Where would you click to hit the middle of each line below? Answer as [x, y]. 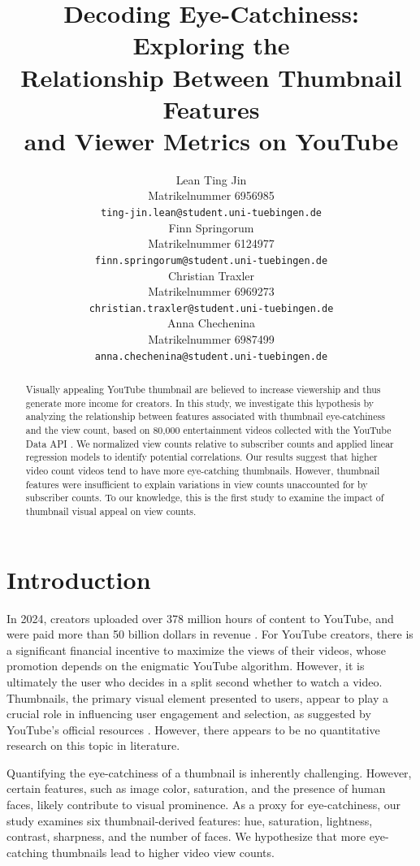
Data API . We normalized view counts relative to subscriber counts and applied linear [210, 443]
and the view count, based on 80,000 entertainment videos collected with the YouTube [208, 430]
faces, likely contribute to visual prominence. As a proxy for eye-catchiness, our [204, 805]
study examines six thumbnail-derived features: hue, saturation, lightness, [190, 820]
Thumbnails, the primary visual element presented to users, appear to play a [197, 697]
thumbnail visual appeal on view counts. [111, 511]
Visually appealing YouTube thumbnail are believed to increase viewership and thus [203, 390]
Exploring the [211, 45]
